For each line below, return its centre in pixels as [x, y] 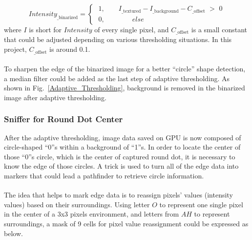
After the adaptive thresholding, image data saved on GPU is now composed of [123, 137]
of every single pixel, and [132, 29]
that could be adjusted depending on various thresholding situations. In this [118, 39]
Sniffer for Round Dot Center [63, 119]
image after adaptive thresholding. [55, 97]
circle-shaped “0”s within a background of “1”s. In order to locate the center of [122, 147]
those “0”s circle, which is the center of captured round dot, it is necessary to [120, 156]
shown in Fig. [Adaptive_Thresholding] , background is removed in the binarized [125, 88]
